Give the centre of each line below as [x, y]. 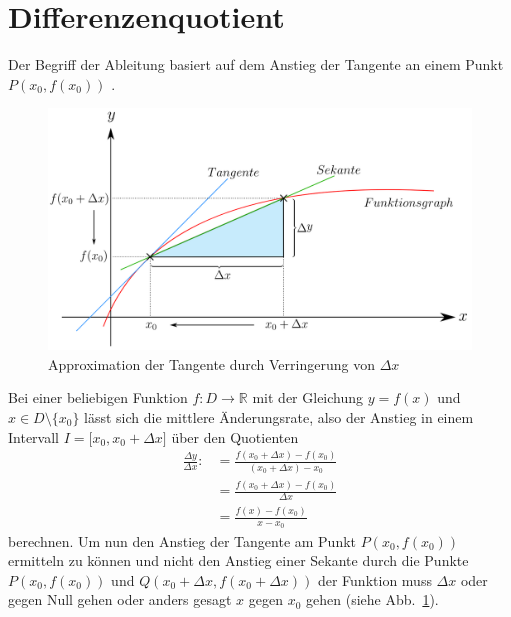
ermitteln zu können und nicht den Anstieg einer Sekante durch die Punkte [238, 560]
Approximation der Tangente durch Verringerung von [211, 363]
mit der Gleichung [308, 397]
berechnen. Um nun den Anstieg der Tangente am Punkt [182, 540]
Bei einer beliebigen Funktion [98, 397]
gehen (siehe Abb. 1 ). [372, 599]
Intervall [33, 436]
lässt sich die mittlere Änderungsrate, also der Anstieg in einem [279, 416]
